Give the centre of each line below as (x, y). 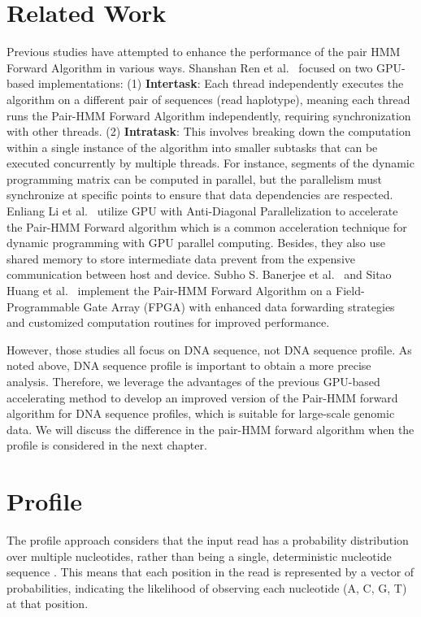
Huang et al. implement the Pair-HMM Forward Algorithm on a (169, 291)
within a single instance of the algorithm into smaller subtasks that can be (192, 147)
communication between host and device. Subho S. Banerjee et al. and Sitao (199, 274)
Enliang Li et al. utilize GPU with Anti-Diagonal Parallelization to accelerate (202, 211)
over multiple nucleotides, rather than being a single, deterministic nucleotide (199, 556)
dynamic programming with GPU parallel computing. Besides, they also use (196, 243)
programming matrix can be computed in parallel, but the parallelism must (194, 178)
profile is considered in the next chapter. (107, 445)
